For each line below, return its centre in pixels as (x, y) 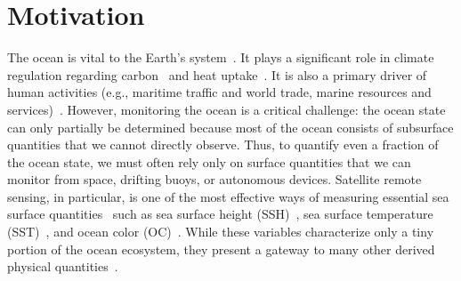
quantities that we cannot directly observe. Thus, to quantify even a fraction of (223, 145)
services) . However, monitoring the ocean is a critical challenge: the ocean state (226, 109)
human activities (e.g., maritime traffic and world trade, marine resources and (219, 92)
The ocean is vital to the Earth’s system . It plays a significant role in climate (221, 57)
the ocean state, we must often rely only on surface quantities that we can (209, 161)
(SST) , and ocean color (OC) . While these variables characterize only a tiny (221, 232)
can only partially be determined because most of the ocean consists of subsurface (230, 127)
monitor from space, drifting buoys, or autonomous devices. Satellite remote (214, 179)
